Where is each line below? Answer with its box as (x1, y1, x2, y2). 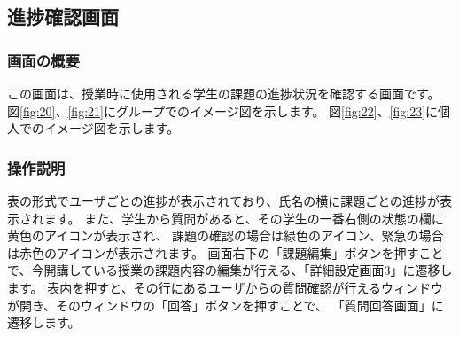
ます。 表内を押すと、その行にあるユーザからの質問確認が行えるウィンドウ (7, 278, 443, 296)
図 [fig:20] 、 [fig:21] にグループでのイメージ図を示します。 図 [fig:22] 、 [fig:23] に (7, 101, 439, 120)
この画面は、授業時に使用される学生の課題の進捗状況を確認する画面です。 (7, 84, 440, 102)
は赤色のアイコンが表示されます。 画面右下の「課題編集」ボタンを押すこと (7, 243, 444, 262)
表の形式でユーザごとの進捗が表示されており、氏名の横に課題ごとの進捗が (7, 192, 440, 209)
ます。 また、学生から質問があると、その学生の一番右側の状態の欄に (43, 208, 444, 227)
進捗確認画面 (7, 3, 119, 30)
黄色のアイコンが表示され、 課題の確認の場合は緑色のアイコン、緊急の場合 (7, 226, 444, 245)
